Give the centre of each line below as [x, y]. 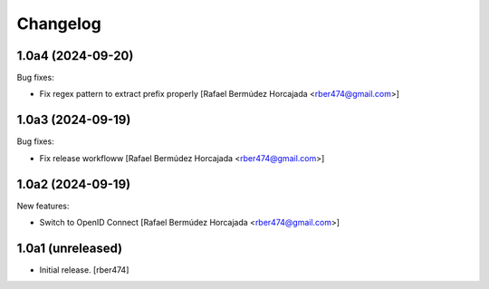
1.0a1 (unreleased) [70, 248]
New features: [43, 206]
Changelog [59, 24]
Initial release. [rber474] [84, 270]
